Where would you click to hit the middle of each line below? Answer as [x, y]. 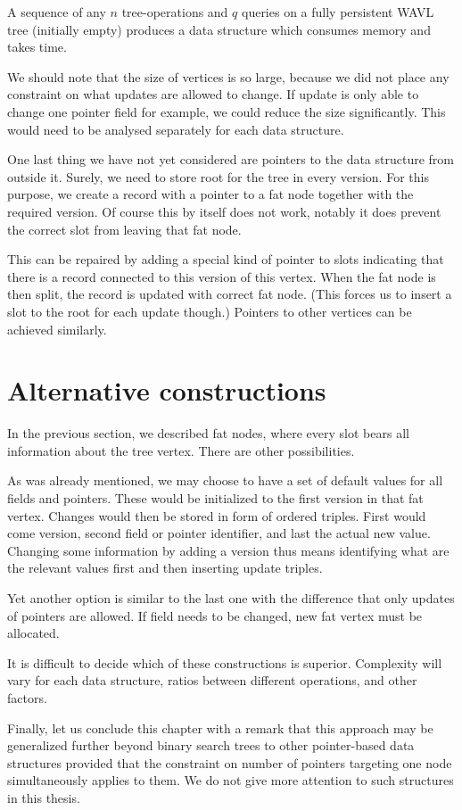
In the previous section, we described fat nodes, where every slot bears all [208, 433]
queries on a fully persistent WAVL [338, 12]
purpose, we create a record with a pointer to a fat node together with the [210, 194]
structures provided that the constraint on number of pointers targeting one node [230, 762]
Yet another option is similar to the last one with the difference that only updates [231, 597]
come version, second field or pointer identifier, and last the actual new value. [219, 533]
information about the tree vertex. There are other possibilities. [181, 450]
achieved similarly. [57, 329]
